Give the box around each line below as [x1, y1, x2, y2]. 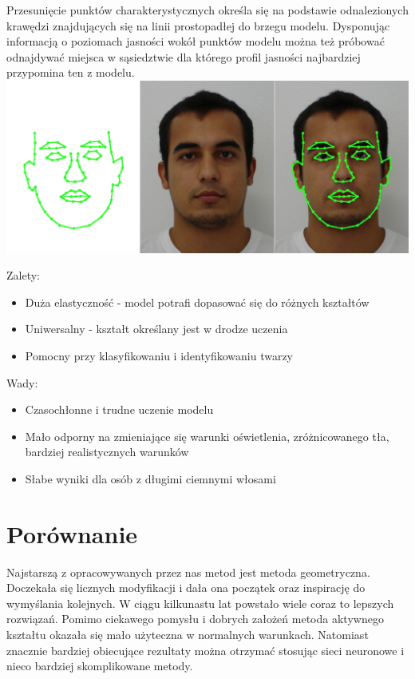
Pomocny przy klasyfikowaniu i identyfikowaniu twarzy [25, 347, 293, 363]
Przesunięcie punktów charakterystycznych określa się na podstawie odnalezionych [6, 2, 409, 18]
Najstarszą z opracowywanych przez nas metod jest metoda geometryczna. [6, 563, 370, 580]
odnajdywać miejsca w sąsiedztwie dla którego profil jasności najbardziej [6, 48, 361, 65]
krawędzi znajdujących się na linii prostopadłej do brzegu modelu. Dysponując [6, 17, 390, 34]
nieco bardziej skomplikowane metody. [6, 657, 193, 674]
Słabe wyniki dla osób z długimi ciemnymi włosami [25, 470, 276, 486]
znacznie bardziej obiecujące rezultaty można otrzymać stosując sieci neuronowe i [6, 641, 405, 658]
